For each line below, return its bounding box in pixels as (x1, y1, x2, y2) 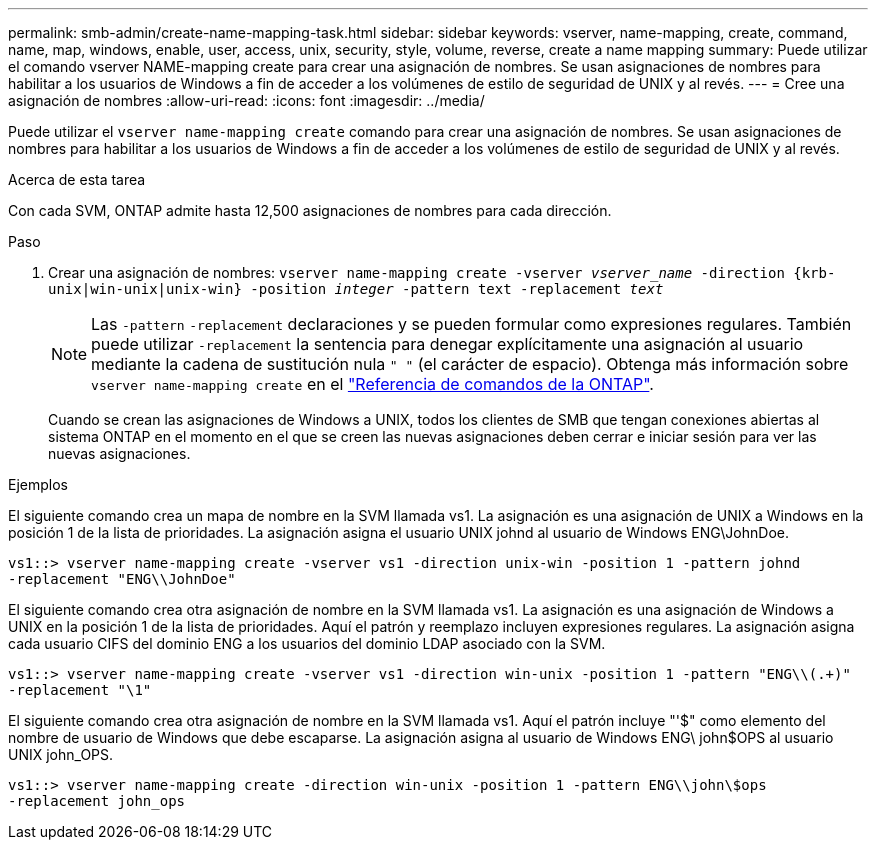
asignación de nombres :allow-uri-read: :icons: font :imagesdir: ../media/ (8, 92, 485, 109)
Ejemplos (8, 476, 68, 493)
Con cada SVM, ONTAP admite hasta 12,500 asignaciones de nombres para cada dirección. (8, 202, 612, 219)
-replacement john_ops (8, 793, 186, 809)
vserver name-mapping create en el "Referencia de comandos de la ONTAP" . (91, 374, 654, 394)
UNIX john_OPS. (8, 746, 114, 763)
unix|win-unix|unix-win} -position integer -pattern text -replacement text (48, 281, 664, 297)
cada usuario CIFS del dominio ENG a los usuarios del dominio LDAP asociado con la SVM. (8, 635, 606, 652)
